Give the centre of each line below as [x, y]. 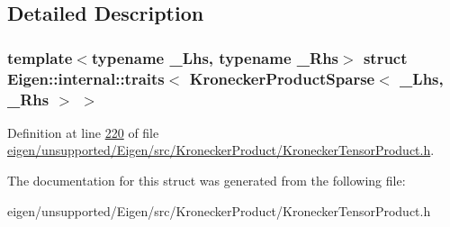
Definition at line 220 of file [83, 132]
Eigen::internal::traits [86, 78]
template [40, 57]
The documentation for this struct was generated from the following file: [207, 181]
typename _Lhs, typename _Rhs [215, 57]
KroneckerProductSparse [282, 78]
